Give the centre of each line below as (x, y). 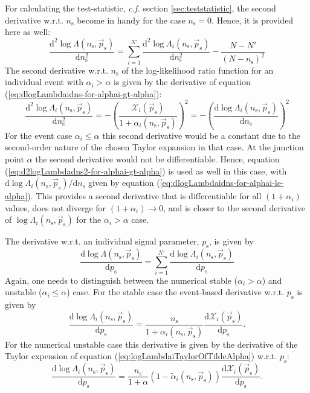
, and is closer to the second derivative (234, 207)
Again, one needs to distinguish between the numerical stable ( (121, 280)
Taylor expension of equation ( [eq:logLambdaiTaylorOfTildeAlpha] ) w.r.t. (141, 356)
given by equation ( (124, 183)
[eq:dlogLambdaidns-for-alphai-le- (222, 183)
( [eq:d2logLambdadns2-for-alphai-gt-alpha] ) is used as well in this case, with (146, 171)
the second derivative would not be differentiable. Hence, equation (157, 158)
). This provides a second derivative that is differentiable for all (144, 196)
